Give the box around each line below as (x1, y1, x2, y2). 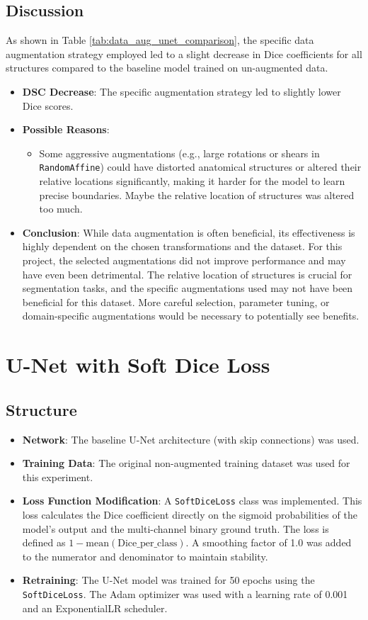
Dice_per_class (117, 539, 178, 549)
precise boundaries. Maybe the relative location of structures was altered (39, 187, 355, 202)
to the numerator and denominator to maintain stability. (22, 548, 268, 563)
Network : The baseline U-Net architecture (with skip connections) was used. (22, 432, 360, 446)
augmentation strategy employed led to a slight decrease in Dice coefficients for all (6, 46, 362, 61)
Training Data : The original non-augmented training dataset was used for (22, 456, 350, 470)
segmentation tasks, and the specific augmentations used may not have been (22, 281, 353, 295)
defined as (22, 535, 66, 550)
